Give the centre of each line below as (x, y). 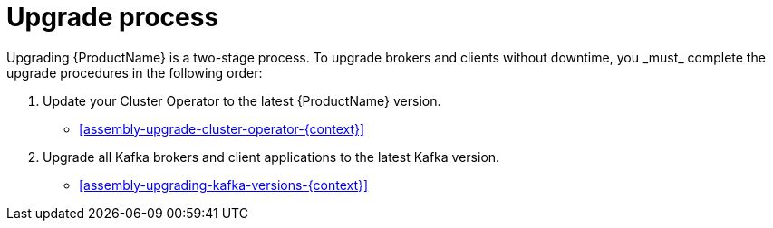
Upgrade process (113, 17)
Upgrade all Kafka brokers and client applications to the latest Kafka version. (271, 157)
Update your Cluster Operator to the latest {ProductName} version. (242, 100)
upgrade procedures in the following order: (135, 72)
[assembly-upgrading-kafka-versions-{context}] (224, 185)
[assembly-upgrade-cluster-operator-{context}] (222, 128)
